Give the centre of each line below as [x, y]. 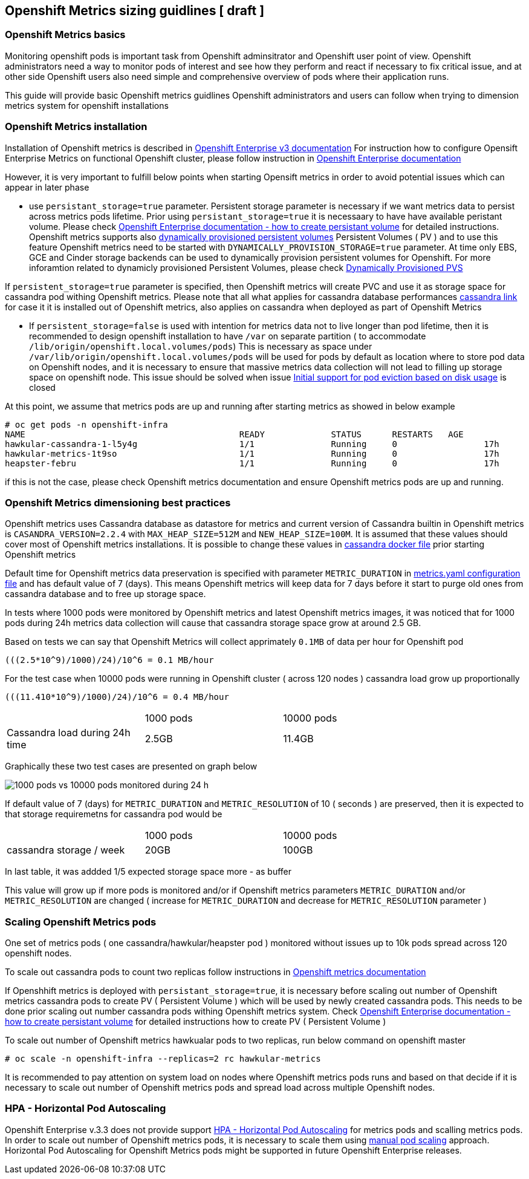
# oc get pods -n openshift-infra [86, 424]
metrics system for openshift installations [87, 105]
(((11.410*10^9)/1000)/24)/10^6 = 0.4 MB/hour [117, 697]
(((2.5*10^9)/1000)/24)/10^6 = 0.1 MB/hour [109, 660]
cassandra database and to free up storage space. [105, 594]
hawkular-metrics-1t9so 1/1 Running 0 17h [252, 453]
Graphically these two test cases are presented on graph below [131, 766]
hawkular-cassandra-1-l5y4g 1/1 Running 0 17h [252, 444]
